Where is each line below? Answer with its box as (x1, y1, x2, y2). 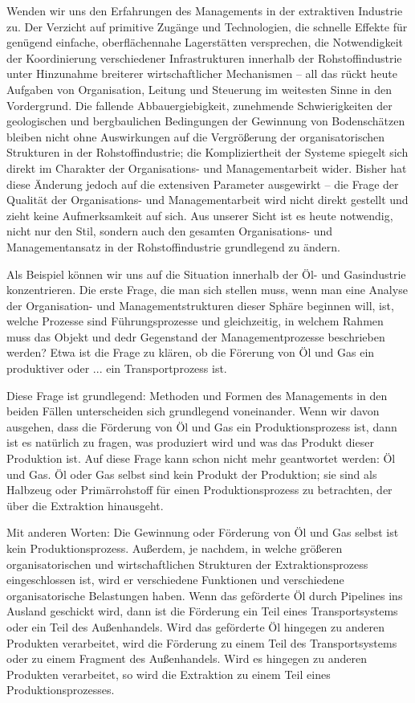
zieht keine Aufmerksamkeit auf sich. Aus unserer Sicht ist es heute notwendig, (6, 206, 393, 223)
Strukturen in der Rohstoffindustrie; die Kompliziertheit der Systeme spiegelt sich (6, 144, 409, 161)
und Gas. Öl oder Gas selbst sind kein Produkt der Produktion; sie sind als (6, 465, 377, 482)
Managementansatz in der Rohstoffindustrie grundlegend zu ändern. (6, 238, 340, 255)
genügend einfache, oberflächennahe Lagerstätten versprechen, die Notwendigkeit (6, 34, 404, 51)
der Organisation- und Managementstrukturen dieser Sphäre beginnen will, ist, (6, 296, 394, 313)
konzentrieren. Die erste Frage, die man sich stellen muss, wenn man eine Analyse (6, 281, 408, 298)
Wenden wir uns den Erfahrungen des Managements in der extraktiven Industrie (6, 2, 403, 18)
